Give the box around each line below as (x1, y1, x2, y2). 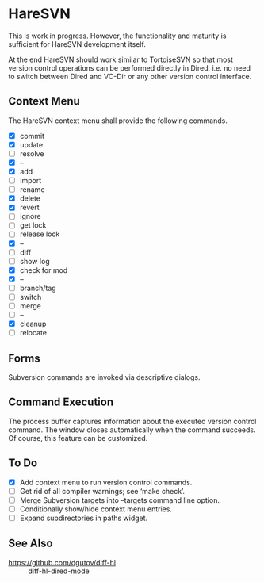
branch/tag (19, 283, 57, 293)
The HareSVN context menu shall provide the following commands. (8, 116, 228, 125)
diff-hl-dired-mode (28, 566, 90, 576)
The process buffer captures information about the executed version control (8, 416, 257, 426)
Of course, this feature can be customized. (8, 433, 148, 442)
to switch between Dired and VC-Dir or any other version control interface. (8, 71, 252, 81)
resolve (19, 148, 44, 159)
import (19, 176, 42, 186)
